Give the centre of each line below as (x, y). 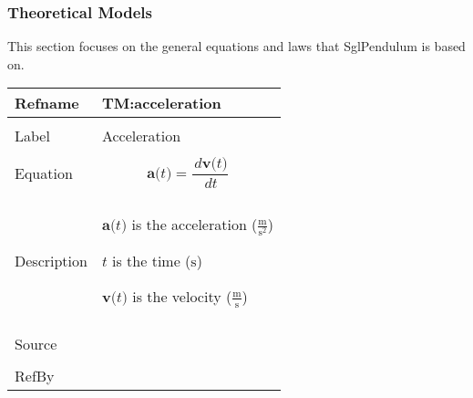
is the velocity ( (182, 297)
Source (36, 343)
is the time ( (152, 261)
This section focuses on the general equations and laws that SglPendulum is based (236, 46)
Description (51, 261)
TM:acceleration (161, 103)
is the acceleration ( (195, 225)
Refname (47, 103)
